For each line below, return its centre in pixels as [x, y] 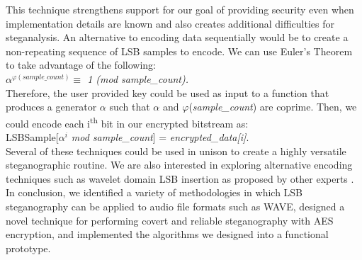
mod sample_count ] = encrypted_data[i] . [160, 137]
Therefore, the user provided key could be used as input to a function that [168, 92]
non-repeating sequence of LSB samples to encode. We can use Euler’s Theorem [179, 51]
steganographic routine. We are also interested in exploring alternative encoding [179, 165]
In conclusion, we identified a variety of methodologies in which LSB [154, 192]
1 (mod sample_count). [138, 78]
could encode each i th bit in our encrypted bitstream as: [127, 122]
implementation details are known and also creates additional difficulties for [170, 23]
